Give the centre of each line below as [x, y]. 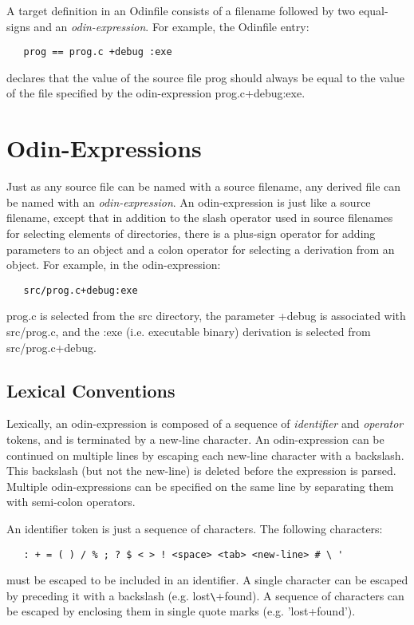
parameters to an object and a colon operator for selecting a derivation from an [201, 249]
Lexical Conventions [91, 390]
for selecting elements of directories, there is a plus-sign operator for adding [191, 233]
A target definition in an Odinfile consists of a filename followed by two [181, 10]
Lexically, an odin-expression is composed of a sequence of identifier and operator [205, 423]
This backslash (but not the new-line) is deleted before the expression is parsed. [201, 471]
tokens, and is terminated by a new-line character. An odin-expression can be [195, 439]
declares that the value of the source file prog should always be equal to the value [205, 77]
